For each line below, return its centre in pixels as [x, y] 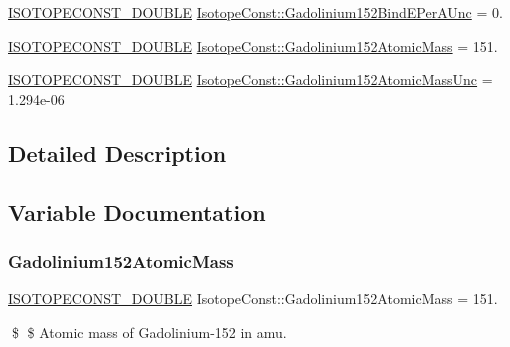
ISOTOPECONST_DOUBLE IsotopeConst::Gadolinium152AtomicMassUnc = [250, 79]
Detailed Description [117, 152]
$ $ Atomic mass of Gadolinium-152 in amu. [149, 331]
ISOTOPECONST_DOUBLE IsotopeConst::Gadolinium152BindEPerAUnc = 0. [255, 12]
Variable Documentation [137, 211]
